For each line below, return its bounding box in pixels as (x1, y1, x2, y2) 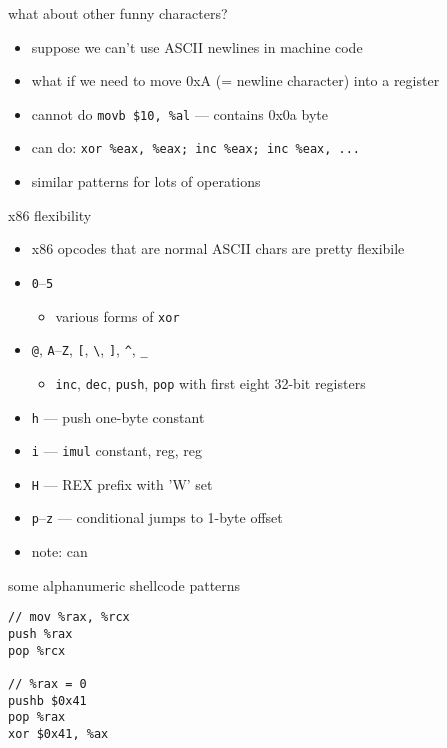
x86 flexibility (8, 204, 92, 225)
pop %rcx (8, 643, 66, 658)
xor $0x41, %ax (8, 726, 109, 741)
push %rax (8, 626, 73, 641)
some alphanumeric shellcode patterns (8, 574, 241, 595)
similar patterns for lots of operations (31, 171, 261, 192)
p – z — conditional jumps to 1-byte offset (31, 507, 283, 528)
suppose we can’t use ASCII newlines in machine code (31, 36, 363, 57)
